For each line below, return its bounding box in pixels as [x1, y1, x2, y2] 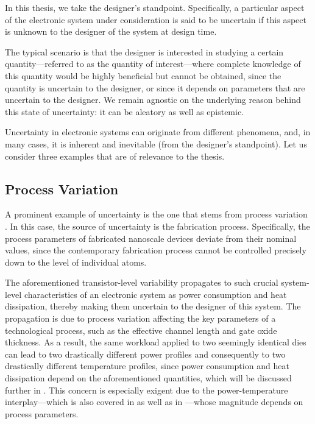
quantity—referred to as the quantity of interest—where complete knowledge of [5, 57, 301, 70]
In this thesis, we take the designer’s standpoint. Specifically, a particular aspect [5, 1, 305, 13]
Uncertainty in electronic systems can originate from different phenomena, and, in [5, 125, 311, 138]
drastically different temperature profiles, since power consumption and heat [5, 359, 289, 372]
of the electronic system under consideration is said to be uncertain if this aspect [5, 13, 306, 26]
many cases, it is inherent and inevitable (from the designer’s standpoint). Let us [5, 137, 307, 150]
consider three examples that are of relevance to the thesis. [5, 149, 225, 162]
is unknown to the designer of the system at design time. [5, 25, 217, 38]
